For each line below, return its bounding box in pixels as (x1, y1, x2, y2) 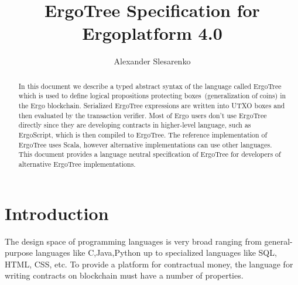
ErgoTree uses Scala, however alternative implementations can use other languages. (18, 139, 272, 149)
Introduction (5, 201, 109, 225)
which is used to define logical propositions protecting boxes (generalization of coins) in (18, 91, 286, 101)
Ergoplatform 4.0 (82, 21, 222, 45)
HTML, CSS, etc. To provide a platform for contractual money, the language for (5, 257, 293, 270)
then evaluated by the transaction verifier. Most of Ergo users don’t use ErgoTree (18, 110, 267, 120)
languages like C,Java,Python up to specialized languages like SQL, (35, 246, 277, 259)
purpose (5, 246, 33, 259)
